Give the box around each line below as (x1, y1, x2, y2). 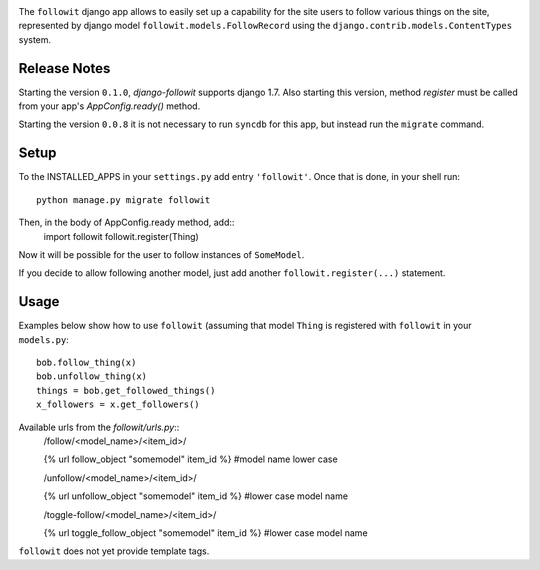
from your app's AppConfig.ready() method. (18, 100, 201, 112)
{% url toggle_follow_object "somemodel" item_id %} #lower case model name (43, 526, 369, 539)
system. (18, 33, 52, 45)
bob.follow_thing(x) (36, 357, 137, 369)
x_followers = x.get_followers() (36, 399, 200, 410)
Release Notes (18, 60, 111, 77)
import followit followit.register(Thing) (43, 230, 199, 242)
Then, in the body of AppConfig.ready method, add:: (18, 216, 235, 229)
